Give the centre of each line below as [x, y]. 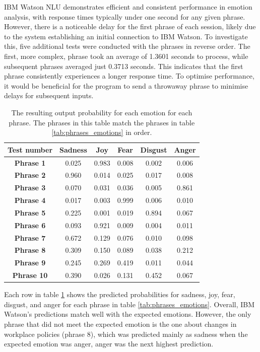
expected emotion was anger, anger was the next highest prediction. [109, 344]
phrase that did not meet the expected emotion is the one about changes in [120, 324]
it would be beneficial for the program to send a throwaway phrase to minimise [126, 85]
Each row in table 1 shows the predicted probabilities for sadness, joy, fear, [120, 294]
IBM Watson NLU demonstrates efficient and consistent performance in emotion [128, 7]
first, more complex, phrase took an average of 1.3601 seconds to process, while [126, 56]
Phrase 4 [30, 200]
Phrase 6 [30, 225]
